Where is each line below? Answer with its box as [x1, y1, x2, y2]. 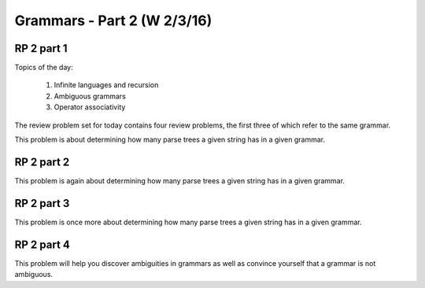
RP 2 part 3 [14, 197, 70, 210]
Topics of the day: [14, 63, 74, 72]
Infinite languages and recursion [54, 80, 159, 90]
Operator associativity [54, 102, 126, 112]
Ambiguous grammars [54, 91, 126, 101]
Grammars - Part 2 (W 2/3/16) [14, 12, 213, 29]
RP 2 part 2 [14, 155, 70, 168]
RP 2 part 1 [14, 42, 68, 55]
